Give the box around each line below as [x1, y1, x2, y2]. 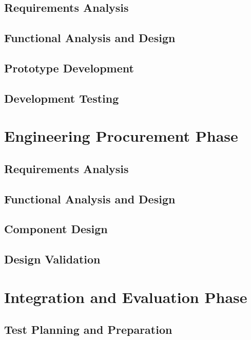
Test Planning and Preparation [4, 322, 172, 337]
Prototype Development [4, 60, 134, 75]
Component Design [4, 221, 108, 237]
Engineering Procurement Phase [4, 125, 238, 146]
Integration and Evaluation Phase [4, 286, 247, 307]
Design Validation [4, 251, 101, 267]
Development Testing [4, 90, 119, 106]
